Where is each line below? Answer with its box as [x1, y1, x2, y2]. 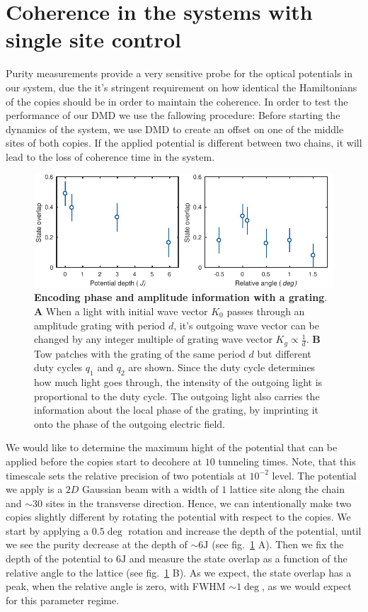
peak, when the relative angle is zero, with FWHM [6, 579, 226, 594]
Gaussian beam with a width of [82, 482, 219, 497]
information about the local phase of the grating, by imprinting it [34, 402, 318, 417]
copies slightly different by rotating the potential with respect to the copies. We [6, 509, 351, 524]
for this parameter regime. [6, 592, 120, 607]
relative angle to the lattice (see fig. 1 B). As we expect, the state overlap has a [6, 565, 352, 579]
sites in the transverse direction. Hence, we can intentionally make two [45, 495, 352, 510]
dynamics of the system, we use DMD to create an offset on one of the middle [6, 121, 344, 136]
